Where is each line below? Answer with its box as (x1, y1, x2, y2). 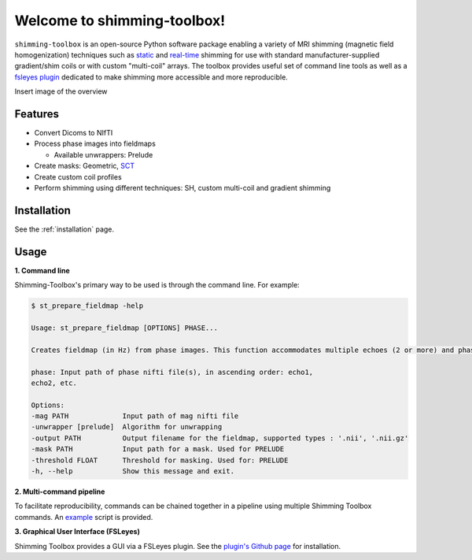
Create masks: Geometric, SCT (34, 161, 135, 171)
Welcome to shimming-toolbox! (14, 12, 226, 29)
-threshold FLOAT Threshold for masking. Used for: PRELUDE (31, 455, 289, 465)
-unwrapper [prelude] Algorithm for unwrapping (31, 422, 223, 432)
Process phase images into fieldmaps (34, 139, 157, 149)
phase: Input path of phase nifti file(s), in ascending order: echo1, (31, 367, 314, 376)
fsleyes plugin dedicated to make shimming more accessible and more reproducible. (14, 72, 289, 82)
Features (14, 107, 59, 121)
